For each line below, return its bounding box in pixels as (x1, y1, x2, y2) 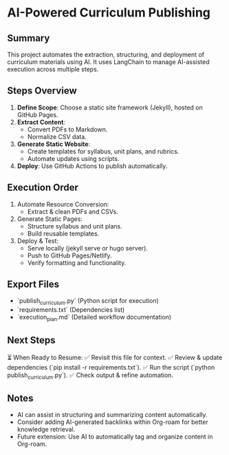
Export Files (7, 279, 60, 290)
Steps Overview (7, 85, 77, 97)
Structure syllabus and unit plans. (27, 222, 122, 230)
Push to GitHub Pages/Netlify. (27, 251, 112, 260)
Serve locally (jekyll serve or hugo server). (27, 244, 148, 252)
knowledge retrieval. (17, 425, 76, 434)
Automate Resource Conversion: (17, 200, 109, 208)
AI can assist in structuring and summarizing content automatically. (17, 411, 208, 419)
